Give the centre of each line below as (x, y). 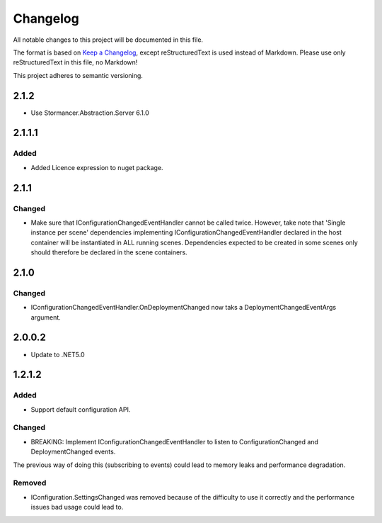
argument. (46, 317)
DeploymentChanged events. (73, 452)
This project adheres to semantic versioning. (78, 75)
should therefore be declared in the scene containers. (109, 252)
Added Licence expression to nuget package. (97, 167)
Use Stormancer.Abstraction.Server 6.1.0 (90, 113)
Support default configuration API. (81, 409)
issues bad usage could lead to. (77, 507)
